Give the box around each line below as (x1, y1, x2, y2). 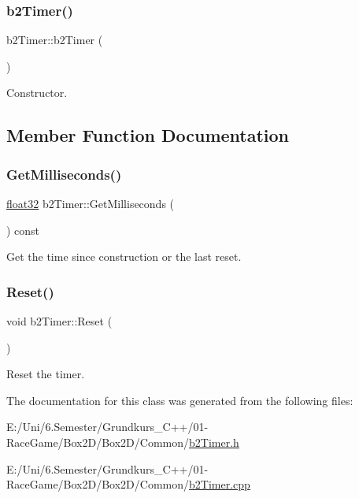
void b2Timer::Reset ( (6, 313, 113, 329)
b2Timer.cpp (189, 476, 250, 492)
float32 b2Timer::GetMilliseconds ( (6, 195, 175, 211)
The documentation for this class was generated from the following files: (6, 392, 353, 408)
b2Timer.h (189, 433, 239, 450)
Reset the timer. (6, 366, 85, 382)
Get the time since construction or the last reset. (6, 248, 242, 265)
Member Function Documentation (6, 123, 290, 147)
